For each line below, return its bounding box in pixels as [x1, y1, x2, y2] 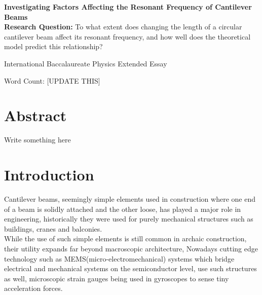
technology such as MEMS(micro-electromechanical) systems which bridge [4, 253, 235, 264]
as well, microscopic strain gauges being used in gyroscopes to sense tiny [4, 273, 229, 283]
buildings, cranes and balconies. [4, 223, 102, 234]
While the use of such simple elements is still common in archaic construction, [4, 233, 247, 244]
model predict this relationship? [4, 41, 103, 52]
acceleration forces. [4, 283, 63, 293]
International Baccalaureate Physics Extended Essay [4, 58, 167, 68]
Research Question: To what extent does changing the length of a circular [4, 21, 242, 32]
